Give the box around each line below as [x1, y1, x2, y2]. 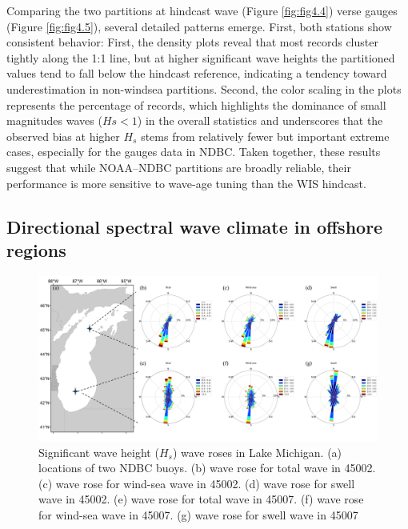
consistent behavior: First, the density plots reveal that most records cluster [6, 34, 378, 50]
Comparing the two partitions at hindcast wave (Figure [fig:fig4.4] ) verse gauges [6, 2, 398, 18]
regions [6, 237, 66, 262]
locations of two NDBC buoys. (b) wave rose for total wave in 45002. [38, 459, 376, 476]
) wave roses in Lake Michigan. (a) [172, 443, 342, 460]
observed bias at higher [6, 127, 120, 144]
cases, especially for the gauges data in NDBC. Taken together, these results [6, 143, 381, 160]
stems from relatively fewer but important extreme [141, 127, 390, 144]
